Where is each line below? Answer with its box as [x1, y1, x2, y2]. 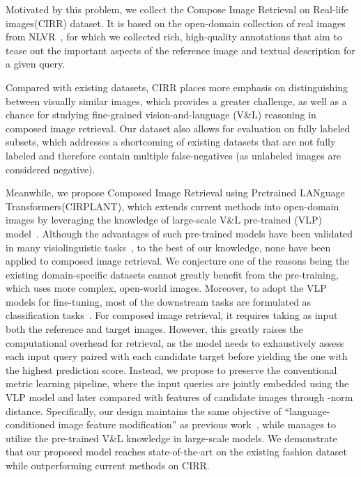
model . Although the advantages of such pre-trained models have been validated [6, 226, 353, 240]
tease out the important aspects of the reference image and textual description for [6, 42, 355, 57]
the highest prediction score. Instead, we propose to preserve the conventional [6, 362, 337, 377]
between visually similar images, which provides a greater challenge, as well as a [6, 93, 347, 108]
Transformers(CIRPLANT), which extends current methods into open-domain [6, 198, 339, 213]
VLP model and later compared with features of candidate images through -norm [6, 390, 353, 405]
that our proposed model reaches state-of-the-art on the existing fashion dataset [6, 444, 347, 459]
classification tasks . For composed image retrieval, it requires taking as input [6, 308, 338, 322]
